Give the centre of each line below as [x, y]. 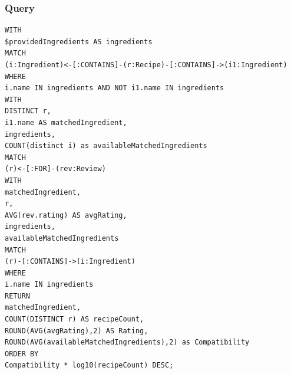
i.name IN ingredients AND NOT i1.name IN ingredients [115, 88]
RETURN [17, 296]
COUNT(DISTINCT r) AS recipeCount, [75, 319]
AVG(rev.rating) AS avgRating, [66, 215]
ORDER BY [22, 354]
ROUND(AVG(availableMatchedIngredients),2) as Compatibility [127, 342]
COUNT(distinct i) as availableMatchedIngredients [106, 146]
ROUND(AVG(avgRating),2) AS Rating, [77, 331]
